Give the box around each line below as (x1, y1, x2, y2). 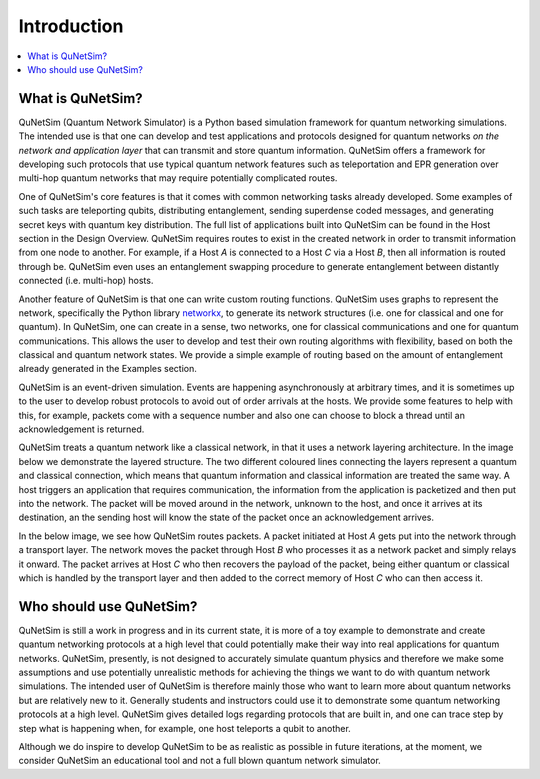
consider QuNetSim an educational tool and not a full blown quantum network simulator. (18, 755, 382, 767)
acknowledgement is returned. (18, 423, 145, 435)
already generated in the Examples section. (18, 363, 197, 375)
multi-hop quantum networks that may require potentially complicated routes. (18, 172, 338, 184)
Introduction (18, 15, 124, 37)
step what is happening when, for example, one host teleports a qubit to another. (18, 722, 352, 734)
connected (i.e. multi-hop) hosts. (18, 275, 154, 287)
